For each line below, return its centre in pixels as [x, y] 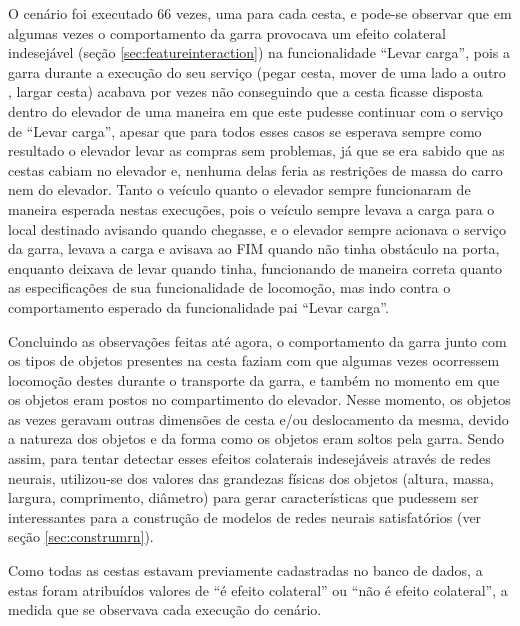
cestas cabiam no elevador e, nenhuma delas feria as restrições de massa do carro [255, 169]
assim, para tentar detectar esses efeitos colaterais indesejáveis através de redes [249, 458]
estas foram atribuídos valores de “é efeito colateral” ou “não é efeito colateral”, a [258, 589]
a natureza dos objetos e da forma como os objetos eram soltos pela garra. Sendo [256, 438]
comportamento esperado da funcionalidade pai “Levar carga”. [198, 306]
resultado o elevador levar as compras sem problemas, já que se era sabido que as [256, 150]
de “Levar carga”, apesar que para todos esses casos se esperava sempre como [245, 130]
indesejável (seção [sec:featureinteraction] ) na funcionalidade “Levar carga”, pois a [259, 52]
